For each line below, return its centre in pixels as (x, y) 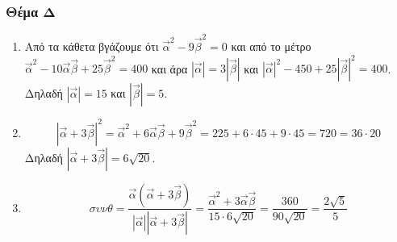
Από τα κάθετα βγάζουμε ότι (92, 46)
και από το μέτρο (271, 46)
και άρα (169, 68)
